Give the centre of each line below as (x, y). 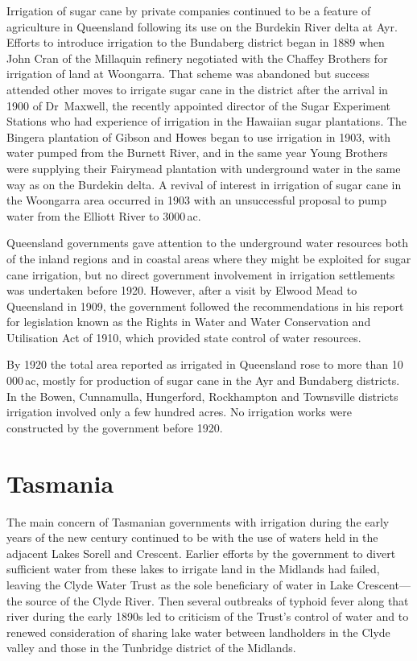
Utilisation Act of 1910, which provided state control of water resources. (184, 337)
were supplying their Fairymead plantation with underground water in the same (204, 168)
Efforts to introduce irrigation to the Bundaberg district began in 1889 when (196, 42)
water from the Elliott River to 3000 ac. (104, 215)
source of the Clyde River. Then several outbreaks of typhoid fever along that (217, 600)
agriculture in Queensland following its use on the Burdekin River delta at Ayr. (202, 26)
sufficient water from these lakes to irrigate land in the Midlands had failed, (193, 569)
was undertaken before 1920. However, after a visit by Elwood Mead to (182, 290)
